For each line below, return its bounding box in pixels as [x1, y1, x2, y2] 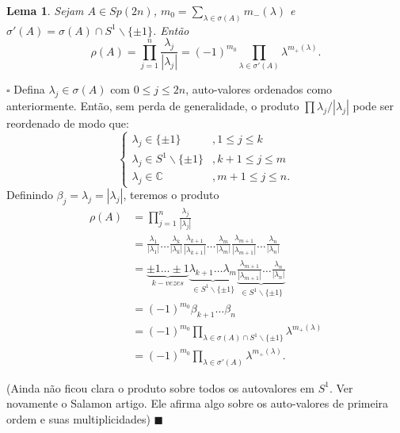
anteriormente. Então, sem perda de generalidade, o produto [6, 97, 299, 113]
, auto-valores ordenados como [185, 81, 333, 98]
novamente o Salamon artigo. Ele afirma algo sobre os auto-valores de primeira [6, 395, 389, 412]
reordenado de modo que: [6, 114, 129, 131]
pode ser [352, 97, 394, 113]
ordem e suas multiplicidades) [6, 410, 150, 427]
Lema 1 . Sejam [6, 2, 84, 18]
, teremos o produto [123, 186, 219, 203]
